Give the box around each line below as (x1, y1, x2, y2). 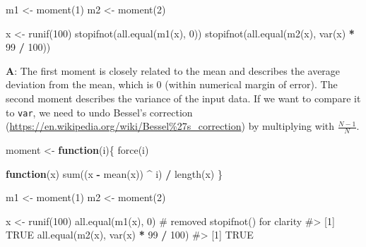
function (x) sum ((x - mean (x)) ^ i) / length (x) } (6, 166, 223, 181)
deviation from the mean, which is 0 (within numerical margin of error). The (6, 77, 338, 92)
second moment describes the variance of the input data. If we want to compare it (6, 90, 361, 105)
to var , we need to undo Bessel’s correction (6, 104, 193, 119)
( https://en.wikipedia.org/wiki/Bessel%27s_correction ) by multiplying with (6, 119, 335, 133)
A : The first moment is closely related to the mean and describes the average (6, 63, 341, 78)
